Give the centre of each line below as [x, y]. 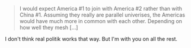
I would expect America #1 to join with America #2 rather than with [101, 9]
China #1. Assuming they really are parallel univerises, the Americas [102, 15]
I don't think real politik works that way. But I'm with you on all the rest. [91, 39]
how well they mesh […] [49, 27]
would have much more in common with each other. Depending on [101, 21]
